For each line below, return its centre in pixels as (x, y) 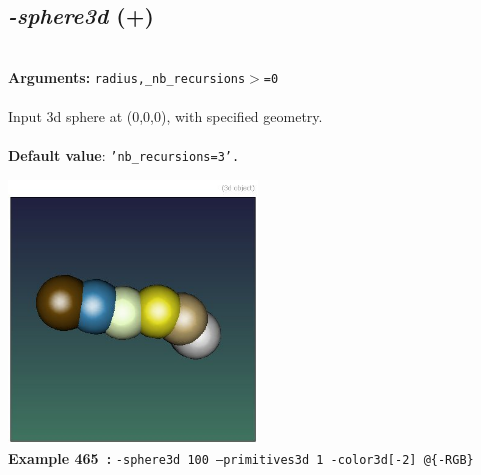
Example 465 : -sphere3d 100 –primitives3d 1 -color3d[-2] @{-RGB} (241, 458)
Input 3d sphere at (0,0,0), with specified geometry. (165, 116)
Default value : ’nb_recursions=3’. (124, 155)
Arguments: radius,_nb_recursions (127, 76)
